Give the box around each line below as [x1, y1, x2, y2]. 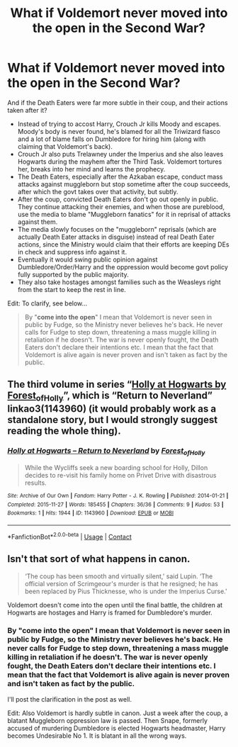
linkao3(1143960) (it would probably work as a [7, 403, 217, 415]
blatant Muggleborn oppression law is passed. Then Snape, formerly [7, 716, 208, 724]
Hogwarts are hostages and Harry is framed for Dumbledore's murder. [7, 608, 212, 617]
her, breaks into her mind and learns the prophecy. [17, 164, 166, 173]
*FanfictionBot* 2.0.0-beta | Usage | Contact [7, 532, 132, 541]
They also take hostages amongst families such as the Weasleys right [17, 278, 221, 286]
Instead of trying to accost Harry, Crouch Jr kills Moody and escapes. [17, 119, 222, 128]
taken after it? [7, 106, 47, 114]
